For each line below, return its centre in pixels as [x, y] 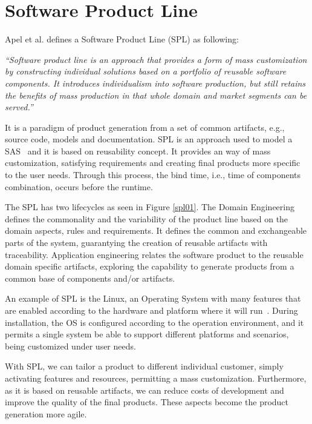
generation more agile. [46, 413]
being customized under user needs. [70, 346]
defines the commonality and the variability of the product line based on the [147, 218]
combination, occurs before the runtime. [79, 186]
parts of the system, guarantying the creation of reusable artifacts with [136, 243]
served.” [19, 107]
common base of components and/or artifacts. [90, 278]
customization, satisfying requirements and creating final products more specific [153, 163]
